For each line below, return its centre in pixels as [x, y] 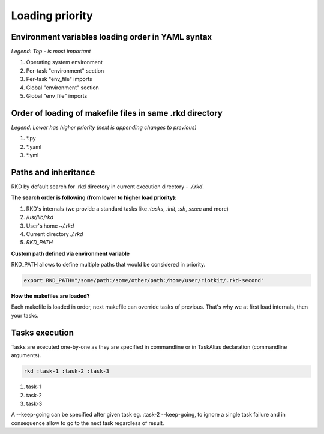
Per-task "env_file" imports [59, 79]
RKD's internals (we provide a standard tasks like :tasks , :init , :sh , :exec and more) [127, 209]
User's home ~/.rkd [50, 226]
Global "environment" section [62, 88]
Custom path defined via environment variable [70, 253]
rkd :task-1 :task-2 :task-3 [67, 371]
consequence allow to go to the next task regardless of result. [88, 423]
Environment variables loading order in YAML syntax [112, 37]
